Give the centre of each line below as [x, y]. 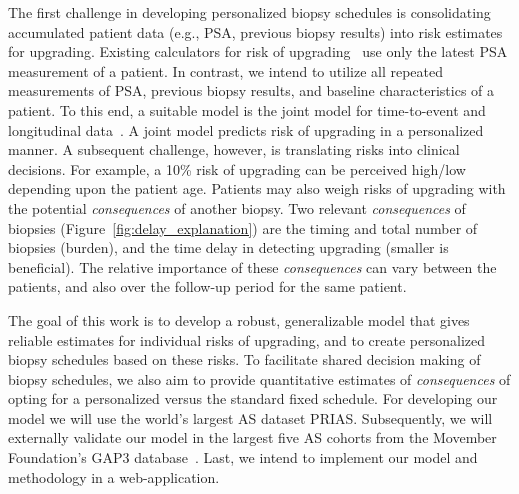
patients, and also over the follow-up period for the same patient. [207, 286]
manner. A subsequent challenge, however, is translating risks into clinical [234, 149]
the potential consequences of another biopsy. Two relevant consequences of [237, 207]
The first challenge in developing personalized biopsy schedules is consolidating [249, 12]
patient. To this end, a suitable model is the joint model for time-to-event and [247, 109]
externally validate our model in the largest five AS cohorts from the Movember [252, 437]
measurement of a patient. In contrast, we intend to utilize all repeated [226, 70]
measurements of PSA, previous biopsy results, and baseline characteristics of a [251, 90]
